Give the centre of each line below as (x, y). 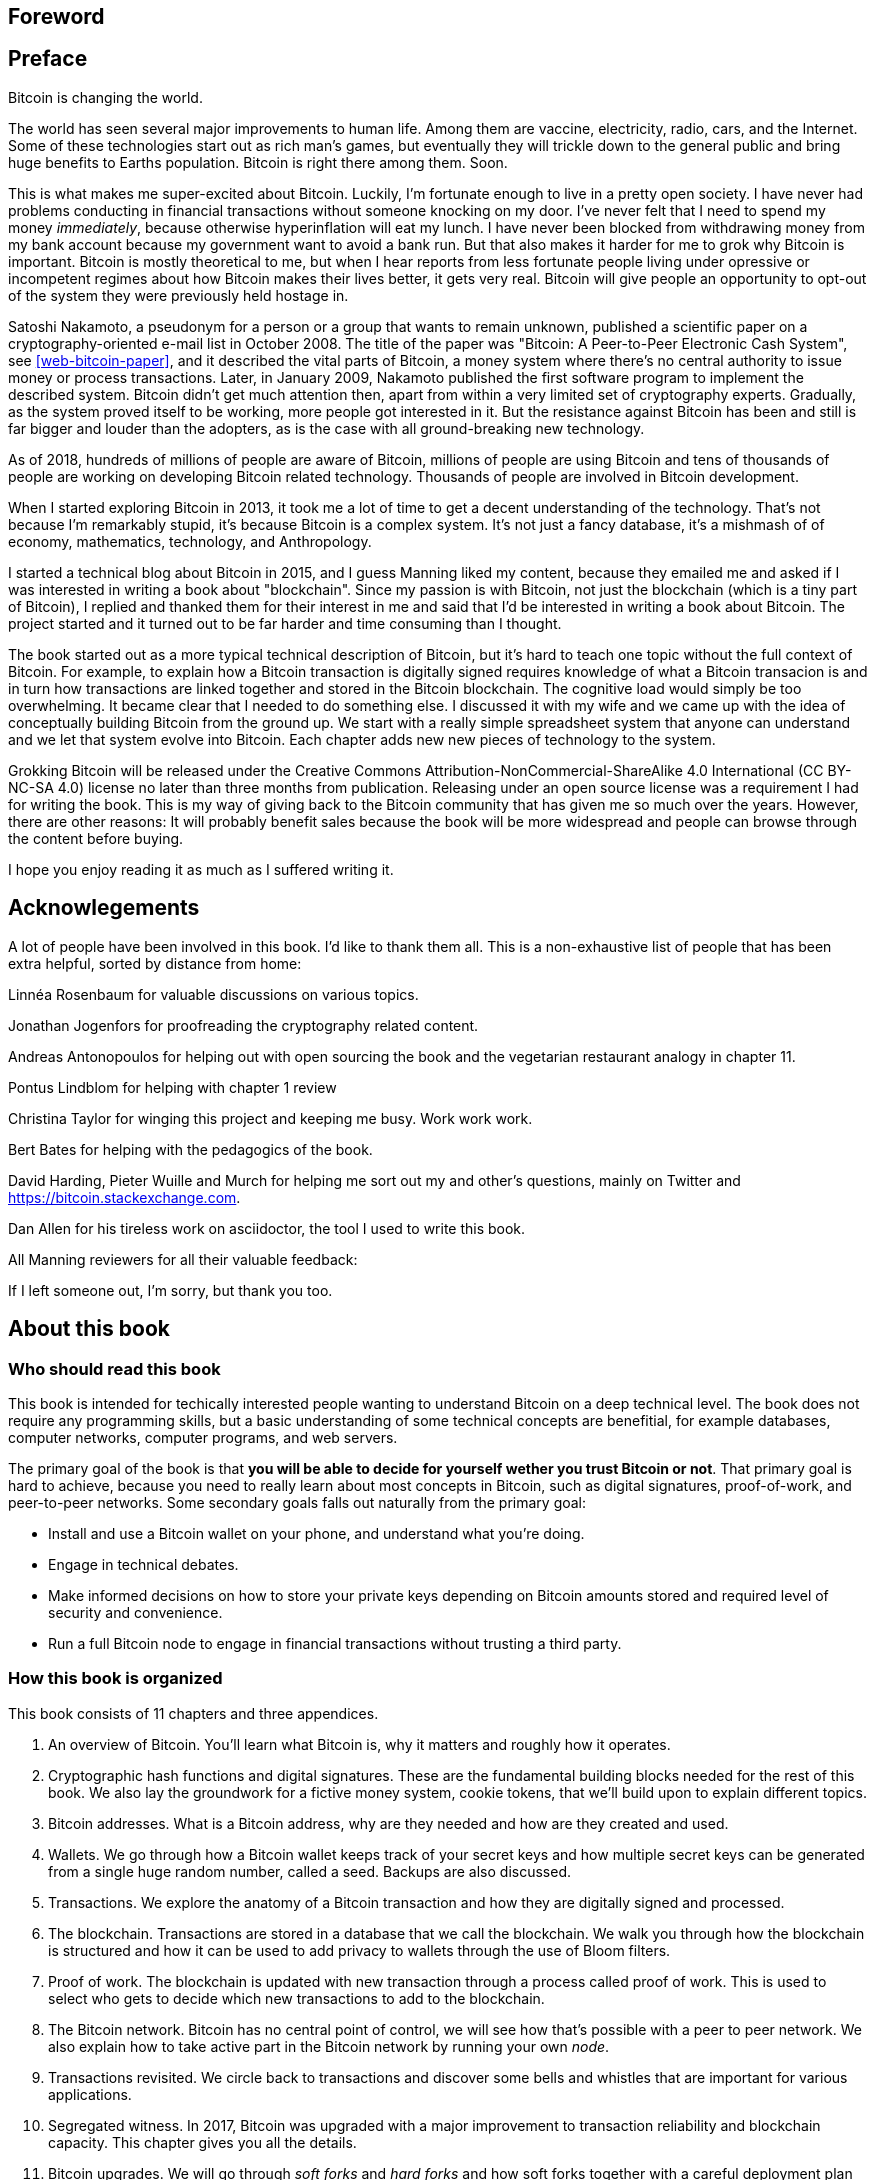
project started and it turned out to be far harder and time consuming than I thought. (285, 623)
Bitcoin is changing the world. (105, 97)
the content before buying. (96, 838)
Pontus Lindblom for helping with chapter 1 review (172, 1087)
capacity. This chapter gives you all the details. (202, 2142)
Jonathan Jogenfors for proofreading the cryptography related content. (243, 1025)
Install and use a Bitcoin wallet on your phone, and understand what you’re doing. (316, 1533)
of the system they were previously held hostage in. (178, 295)
